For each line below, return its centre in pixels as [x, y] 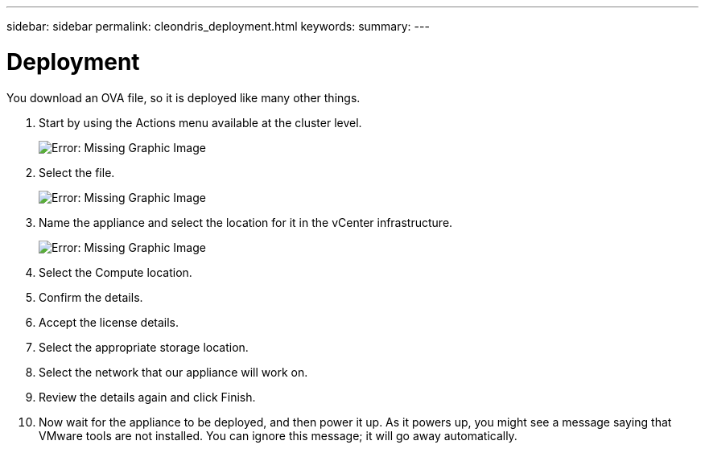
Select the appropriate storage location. [144, 347]
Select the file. [77, 172]
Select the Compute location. [115, 272]
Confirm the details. [91, 297]
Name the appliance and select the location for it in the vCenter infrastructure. [246, 222]
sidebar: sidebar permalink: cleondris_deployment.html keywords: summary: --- [218, 26]
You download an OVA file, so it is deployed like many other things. [183, 97]
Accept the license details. [109, 322]
